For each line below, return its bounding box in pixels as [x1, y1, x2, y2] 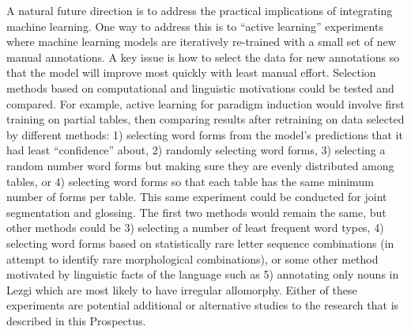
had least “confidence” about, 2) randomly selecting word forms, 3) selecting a [6, 142, 386, 158]
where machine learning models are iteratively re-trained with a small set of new [6, 33, 396, 50]
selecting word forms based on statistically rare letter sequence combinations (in [6, 234, 394, 251]
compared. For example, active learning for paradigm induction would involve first [6, 95, 405, 112]
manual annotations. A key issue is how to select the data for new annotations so [6, 48, 400, 65]
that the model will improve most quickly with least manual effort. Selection [6, 64, 376, 81]
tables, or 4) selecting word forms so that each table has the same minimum [6, 173, 374, 189]
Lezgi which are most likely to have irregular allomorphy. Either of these [6, 281, 357, 298]
